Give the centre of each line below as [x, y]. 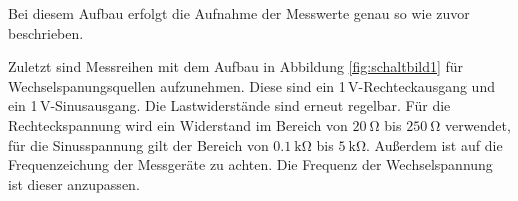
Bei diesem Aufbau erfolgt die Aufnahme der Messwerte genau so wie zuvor [239, 13]
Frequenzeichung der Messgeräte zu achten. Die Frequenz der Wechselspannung [250, 164]
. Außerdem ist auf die [434, 144]
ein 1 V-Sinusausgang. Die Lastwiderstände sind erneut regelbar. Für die [229, 105]
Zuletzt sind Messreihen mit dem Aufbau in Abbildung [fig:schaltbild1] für [236, 66]
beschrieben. [46, 32]
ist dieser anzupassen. [74, 183]
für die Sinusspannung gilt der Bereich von [138, 144]
